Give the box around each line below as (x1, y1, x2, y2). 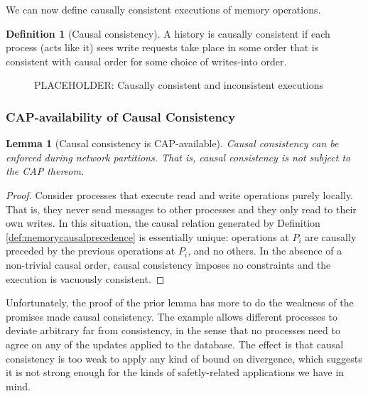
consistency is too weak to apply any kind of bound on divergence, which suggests (6, 350, 362, 365)
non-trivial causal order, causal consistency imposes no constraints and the (6, 257, 331, 272)
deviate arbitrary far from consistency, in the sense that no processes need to (6, 323, 340, 338)
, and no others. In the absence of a (188, 243, 342, 258)
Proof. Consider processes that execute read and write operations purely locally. (6, 187, 354, 202)
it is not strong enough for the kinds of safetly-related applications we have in (6, 365, 345, 380)
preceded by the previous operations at (6, 243, 175, 258)
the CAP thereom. (6, 164, 85, 178)
